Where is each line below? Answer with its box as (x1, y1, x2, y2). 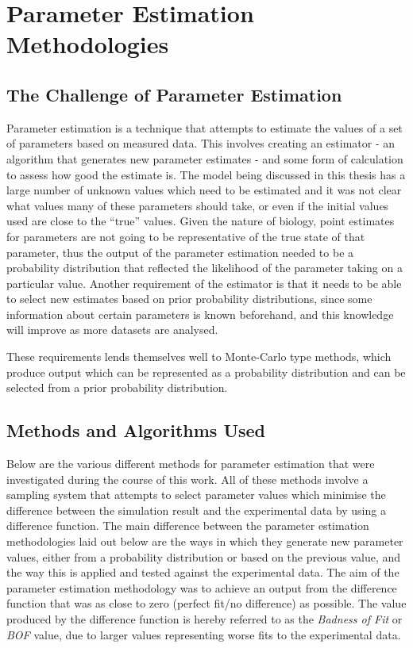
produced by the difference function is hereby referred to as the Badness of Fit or (6, 611, 403, 627)
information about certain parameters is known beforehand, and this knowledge (6, 305, 394, 322)
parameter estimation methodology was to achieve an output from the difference (6, 579, 397, 596)
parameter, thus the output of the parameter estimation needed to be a (6, 243, 354, 260)
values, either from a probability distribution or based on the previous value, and (6, 548, 401, 565)
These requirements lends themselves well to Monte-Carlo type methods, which (6, 348, 392, 365)
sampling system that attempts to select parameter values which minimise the (6, 486, 386, 503)
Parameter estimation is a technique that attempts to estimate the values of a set (6, 119, 403, 136)
